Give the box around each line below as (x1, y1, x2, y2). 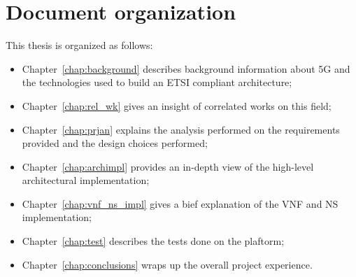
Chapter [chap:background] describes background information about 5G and (22, 61, 350, 76)
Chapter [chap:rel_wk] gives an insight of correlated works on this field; (22, 98, 332, 113)
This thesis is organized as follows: (6, 38, 153, 52)
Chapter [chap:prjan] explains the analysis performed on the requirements (22, 122, 340, 136)
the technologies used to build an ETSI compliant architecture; (22, 75, 292, 90)
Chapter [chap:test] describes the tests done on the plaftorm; (22, 234, 285, 248)
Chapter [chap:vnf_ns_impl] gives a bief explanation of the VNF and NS (22, 196, 339, 211)
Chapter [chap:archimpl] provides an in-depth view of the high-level (22, 159, 314, 173)
